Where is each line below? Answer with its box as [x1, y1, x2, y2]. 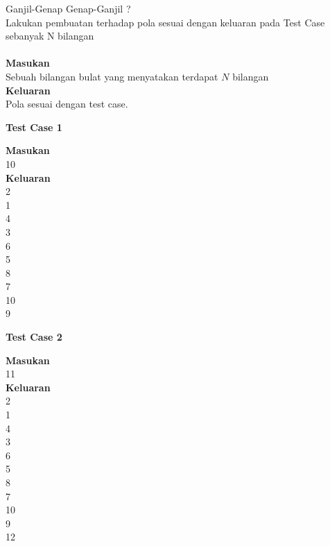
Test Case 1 [6, 119, 62, 134]
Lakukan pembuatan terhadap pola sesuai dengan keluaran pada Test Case [6, 15, 325, 29]
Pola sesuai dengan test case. [6, 96, 128, 111]
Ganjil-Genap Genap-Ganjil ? [6, 1, 131, 15]
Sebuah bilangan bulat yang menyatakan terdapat [6, 69, 218, 83]
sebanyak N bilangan [6, 28, 94, 43]
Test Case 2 [6, 330, 62, 344]
